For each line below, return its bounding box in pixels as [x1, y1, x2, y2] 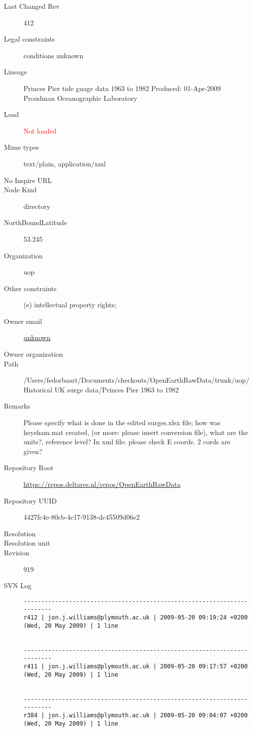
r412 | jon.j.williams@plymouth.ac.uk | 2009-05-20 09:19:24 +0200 [23, 614, 248, 621]
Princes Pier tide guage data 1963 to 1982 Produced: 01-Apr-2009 [23, 83, 221, 93]
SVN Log [4, 580, 32, 591]
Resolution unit [4, 538, 50, 548]
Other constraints [4, 283, 57, 293]
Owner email [4, 316, 42, 326]
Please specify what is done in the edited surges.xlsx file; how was [23, 417, 221, 428]
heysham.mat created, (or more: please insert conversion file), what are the [23, 427, 248, 437]
